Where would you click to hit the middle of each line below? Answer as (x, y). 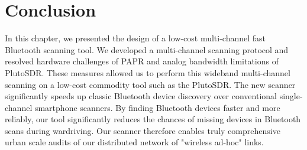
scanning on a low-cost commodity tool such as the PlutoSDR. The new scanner (150, 84)
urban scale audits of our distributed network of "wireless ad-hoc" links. (134, 142)
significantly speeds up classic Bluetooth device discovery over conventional (141, 96)
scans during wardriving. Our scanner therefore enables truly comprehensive (143, 130)
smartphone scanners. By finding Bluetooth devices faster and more (157, 107)
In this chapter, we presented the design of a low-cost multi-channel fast (135, 38)
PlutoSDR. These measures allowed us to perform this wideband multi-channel (148, 72)
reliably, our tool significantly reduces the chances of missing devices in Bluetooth (153, 119)
